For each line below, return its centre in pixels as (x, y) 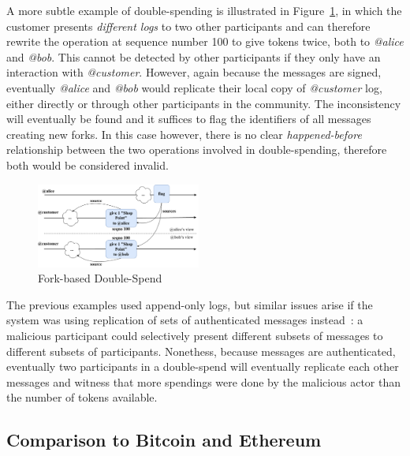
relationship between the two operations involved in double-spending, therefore (197, 150)
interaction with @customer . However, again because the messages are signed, (194, 72)
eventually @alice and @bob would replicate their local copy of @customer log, (194, 87)
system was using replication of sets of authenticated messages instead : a (185, 320)
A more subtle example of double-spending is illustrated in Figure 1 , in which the (204, 10)
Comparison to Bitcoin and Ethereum (164, 440)
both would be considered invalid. (88, 164)
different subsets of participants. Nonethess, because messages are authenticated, (201, 351)
